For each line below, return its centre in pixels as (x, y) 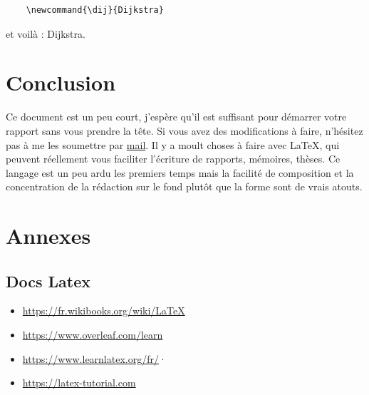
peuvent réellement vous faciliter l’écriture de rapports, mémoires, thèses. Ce (173, 159)
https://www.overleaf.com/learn (93, 335)
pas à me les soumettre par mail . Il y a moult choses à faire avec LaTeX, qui (173, 144)
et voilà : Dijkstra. (46, 33)
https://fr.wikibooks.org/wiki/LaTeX (104, 311)
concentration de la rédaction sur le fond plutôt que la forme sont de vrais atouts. (184, 186)
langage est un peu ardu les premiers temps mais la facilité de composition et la (180, 172)
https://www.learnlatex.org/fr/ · (94, 358)
